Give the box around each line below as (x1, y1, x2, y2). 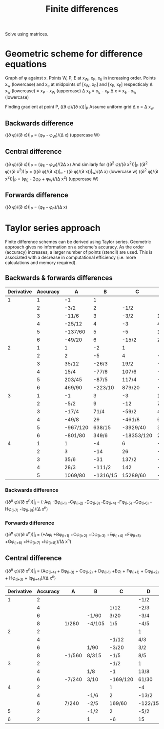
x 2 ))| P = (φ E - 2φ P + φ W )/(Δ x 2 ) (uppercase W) (5, 175, 99, 183)
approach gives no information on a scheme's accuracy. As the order (5, 244, 144, 250)
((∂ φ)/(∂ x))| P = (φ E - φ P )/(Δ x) (5, 204, 67, 211)
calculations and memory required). (5, 259, 77, 266)
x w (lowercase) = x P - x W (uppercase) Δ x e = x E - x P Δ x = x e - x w (5, 87, 137, 95)
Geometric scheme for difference (5, 48, 143, 59)
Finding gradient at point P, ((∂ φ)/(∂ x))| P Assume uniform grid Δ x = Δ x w (5, 104, 154, 111)
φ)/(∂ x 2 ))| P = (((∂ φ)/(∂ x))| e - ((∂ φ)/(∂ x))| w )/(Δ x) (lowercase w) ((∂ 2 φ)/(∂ (5, 168, 159, 175)
